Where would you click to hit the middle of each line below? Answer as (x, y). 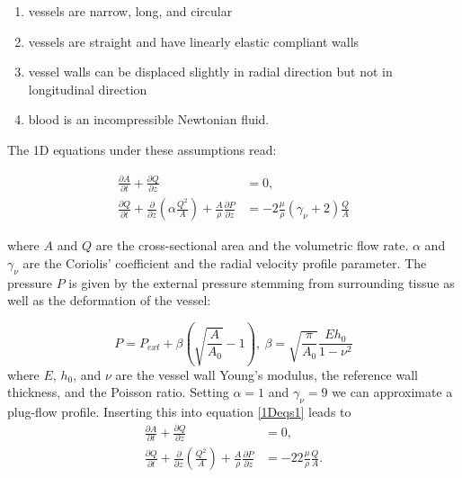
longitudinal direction (88, 89)
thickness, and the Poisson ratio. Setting (118, 392)
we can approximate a (392, 392)
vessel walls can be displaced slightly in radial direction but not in (210, 72)
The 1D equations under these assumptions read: (142, 149)
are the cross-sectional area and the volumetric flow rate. (252, 245)
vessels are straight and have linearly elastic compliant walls (194, 41)
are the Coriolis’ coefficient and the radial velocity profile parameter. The (225, 262)
